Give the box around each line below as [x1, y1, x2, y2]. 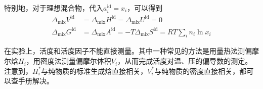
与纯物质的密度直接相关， [154, 65, 240, 76]
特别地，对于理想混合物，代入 [4, 3, 103, 13]
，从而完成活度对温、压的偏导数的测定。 [117, 56, 252, 66]
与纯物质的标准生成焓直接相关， [41, 65, 148, 76]
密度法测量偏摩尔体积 [40, 56, 111, 66]
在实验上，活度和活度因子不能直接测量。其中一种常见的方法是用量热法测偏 [4, 46, 252, 56]
